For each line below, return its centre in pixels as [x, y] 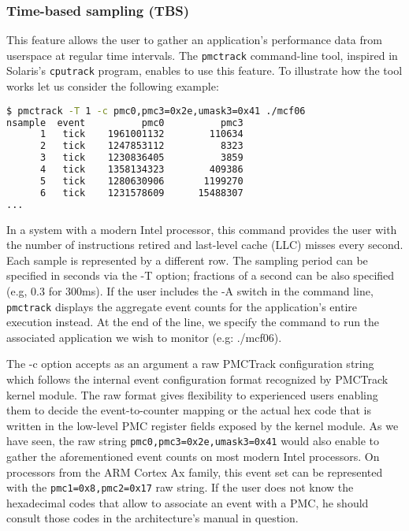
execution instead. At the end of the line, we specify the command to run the [193, 322]
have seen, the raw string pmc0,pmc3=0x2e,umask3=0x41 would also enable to [193, 441]
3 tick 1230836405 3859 [141, 158]
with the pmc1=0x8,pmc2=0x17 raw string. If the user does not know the [180, 487]
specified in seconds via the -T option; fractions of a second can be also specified [201, 275]
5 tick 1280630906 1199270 [141, 181]
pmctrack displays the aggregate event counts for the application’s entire [182, 306]
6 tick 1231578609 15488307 [141, 193]
